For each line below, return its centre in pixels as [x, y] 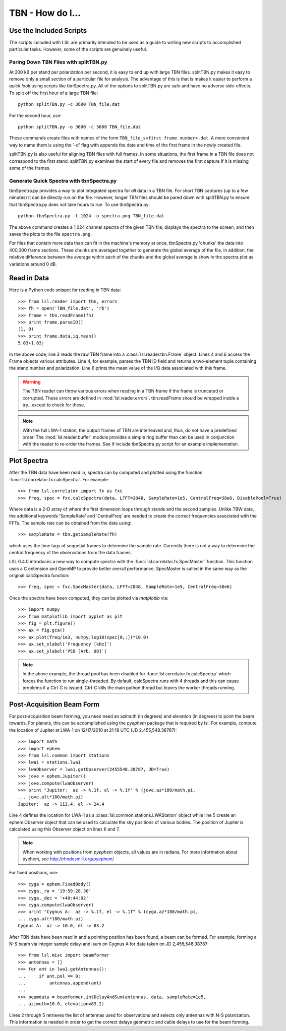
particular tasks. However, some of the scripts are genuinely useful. [78, 49]
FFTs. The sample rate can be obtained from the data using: [70, 523]
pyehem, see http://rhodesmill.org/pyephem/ [68, 859]
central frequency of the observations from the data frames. [71, 552]
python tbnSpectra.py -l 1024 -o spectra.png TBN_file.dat [91, 216]
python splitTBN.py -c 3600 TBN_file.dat [69, 104]
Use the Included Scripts [48, 31]
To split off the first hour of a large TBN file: [54, 93]
